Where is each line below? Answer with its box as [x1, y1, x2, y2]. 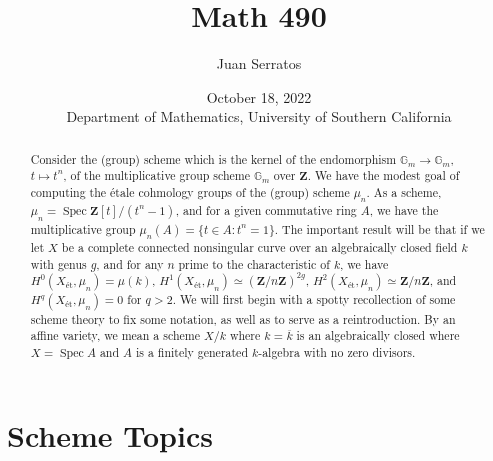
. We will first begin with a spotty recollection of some [172, 291, 456, 308]
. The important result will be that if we [274, 220, 485, 237]
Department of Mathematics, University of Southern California [66, 106, 452, 127]
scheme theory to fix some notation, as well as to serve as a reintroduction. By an [30, 310, 456, 327]
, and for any [96, 255, 164, 272]
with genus [30, 255, 87, 272]
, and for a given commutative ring [175, 202, 357, 219]
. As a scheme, [366, 184, 442, 201]
